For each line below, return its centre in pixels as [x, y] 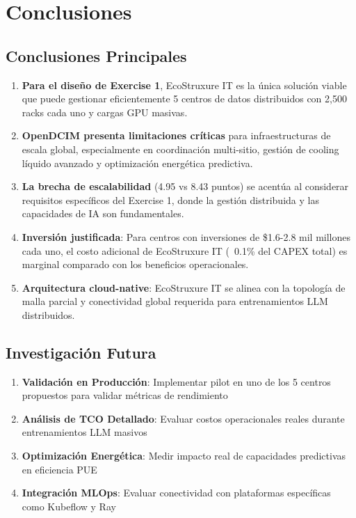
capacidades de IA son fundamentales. [103, 213]
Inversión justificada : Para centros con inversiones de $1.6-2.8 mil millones [186, 236]
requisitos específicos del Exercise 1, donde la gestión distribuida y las [170, 199]
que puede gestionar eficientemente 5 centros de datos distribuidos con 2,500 [184, 99]
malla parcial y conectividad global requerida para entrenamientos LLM [175, 301]
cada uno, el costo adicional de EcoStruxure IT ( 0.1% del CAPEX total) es [185, 250]
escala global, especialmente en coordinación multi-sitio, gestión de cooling [180, 149]
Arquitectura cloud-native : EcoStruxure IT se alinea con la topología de [184, 287]
